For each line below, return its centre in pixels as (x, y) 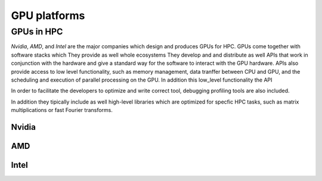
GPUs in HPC (37, 32)
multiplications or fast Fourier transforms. (62, 110)
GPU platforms (48, 15)
